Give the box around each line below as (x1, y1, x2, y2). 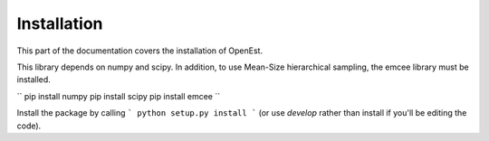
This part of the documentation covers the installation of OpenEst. (16, 45, 263, 56)
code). (16, 120, 42, 131)
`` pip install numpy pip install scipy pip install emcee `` (16, 90, 221, 101)
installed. (16, 74, 52, 85)
